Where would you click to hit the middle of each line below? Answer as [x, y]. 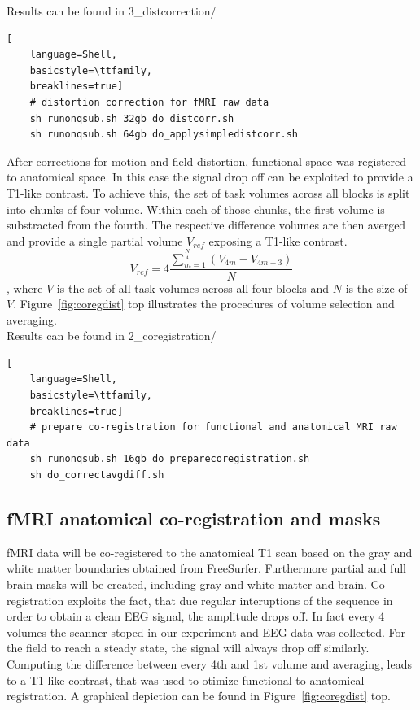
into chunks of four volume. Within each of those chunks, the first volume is [196, 209]
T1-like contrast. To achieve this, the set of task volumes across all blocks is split [208, 192]
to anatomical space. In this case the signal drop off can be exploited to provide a [210, 177]
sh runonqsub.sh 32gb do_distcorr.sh [132, 118]
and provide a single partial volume [95, 240]
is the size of [376, 287]
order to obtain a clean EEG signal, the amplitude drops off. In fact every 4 [196, 616]
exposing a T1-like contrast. [278, 240]
